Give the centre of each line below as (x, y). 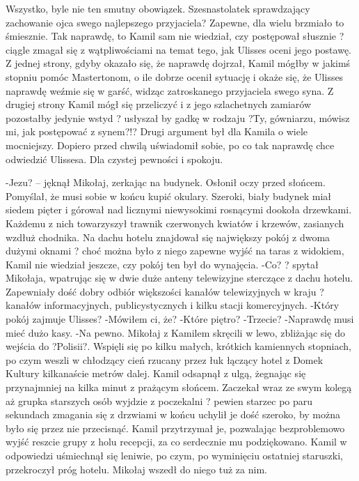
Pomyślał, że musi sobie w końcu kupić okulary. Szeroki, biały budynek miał (169, 196)
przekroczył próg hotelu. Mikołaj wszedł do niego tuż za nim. (136, 469)
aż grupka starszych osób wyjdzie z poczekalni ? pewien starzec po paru (159, 400)
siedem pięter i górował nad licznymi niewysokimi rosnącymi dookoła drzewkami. (179, 209)
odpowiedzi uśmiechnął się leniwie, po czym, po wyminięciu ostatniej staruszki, (174, 455)
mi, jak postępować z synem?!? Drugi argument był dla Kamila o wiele (157, 131)
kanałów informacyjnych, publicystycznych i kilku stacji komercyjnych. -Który (173, 305)
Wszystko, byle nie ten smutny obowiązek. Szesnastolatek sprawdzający (158, 8)
